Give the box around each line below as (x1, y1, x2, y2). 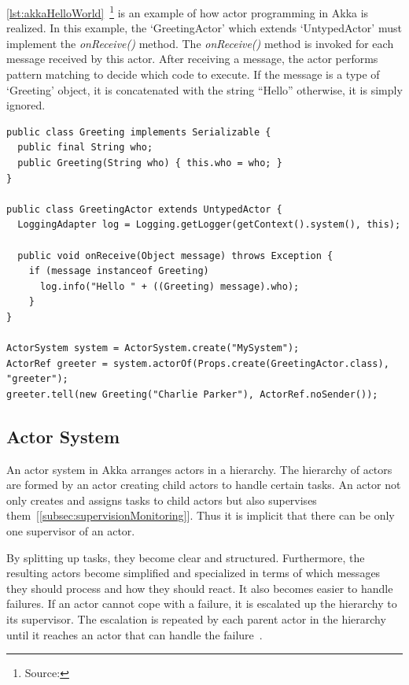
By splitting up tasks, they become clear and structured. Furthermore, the (6, 549, 365, 565)
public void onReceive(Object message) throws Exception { (17, 250, 333, 261)
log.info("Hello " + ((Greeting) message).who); (39, 280, 300, 292)
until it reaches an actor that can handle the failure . (6, 626, 263, 642)
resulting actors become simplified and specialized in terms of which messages (6, 565, 381, 581)
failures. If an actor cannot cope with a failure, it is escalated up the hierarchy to (6, 595, 397, 612)
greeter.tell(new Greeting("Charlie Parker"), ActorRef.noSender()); (6, 388, 378, 400)
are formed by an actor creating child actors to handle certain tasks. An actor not (6, 476, 401, 493)
